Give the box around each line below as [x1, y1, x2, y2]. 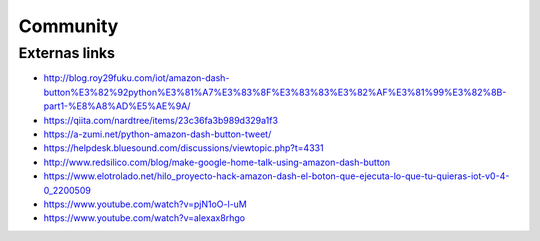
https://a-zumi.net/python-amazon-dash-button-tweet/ [43, 128, 272, 140]
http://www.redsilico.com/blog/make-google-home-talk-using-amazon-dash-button [43, 156, 390, 168]
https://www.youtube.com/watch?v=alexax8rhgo [43, 212, 245, 224]
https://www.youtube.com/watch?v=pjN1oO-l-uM [43, 198, 247, 210]
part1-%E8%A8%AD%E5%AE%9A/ [43, 100, 191, 112]
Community [18, 15, 119, 37]
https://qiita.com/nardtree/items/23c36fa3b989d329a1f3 [43, 114, 279, 126]
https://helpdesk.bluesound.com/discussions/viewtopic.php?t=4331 [43, 142, 324, 154]
